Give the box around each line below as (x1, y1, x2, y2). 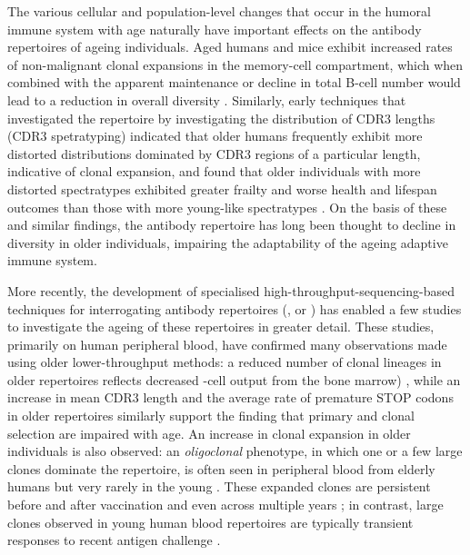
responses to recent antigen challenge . (7, 530, 221, 550)
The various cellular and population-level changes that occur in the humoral (7, 2, 431, 20)
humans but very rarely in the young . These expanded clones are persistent (7, 477, 431, 496)
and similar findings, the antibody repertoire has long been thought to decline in (7, 215, 456, 234)
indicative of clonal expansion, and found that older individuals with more (7, 162, 421, 181)
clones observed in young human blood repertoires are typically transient (7, 512, 414, 531)
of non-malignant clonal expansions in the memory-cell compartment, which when (7, 55, 464, 74)
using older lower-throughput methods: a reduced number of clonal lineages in (7, 352, 442, 372)
